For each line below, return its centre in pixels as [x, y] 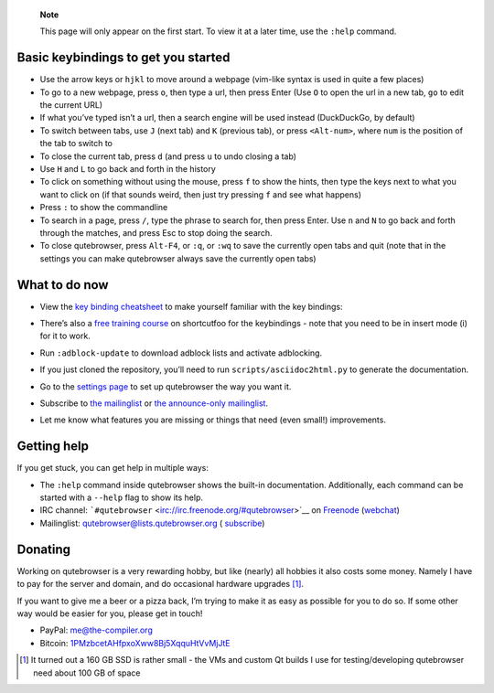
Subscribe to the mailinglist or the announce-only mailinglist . [154, 403]
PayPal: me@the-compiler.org [96, 630]
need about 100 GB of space [87, 673]
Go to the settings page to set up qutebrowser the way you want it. [166, 386]
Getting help [53, 447]
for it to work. [65, 336]
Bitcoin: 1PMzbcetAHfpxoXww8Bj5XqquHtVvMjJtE [135, 643]
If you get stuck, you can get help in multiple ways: [113, 468]
